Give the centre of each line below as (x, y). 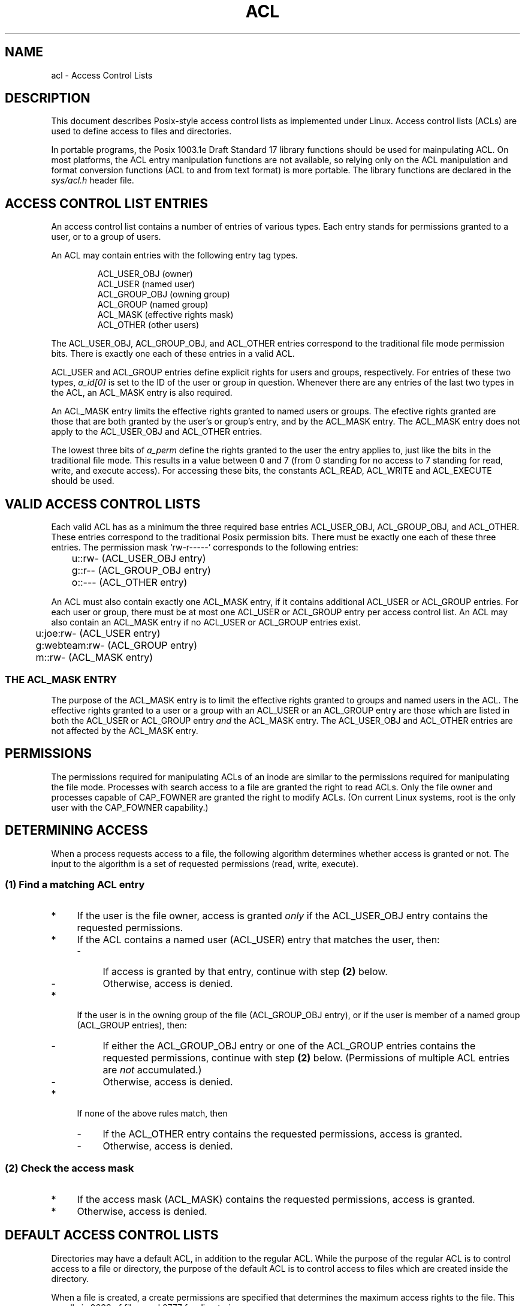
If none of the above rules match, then (152, 1114)
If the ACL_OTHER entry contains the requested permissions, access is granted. (283, 1134)
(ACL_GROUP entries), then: (132, 1025)
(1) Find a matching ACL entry (75, 884)
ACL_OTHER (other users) (148, 325)
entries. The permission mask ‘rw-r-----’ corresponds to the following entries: (205, 547)
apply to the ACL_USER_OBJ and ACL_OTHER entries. (157, 432)
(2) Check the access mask (70, 1168)
